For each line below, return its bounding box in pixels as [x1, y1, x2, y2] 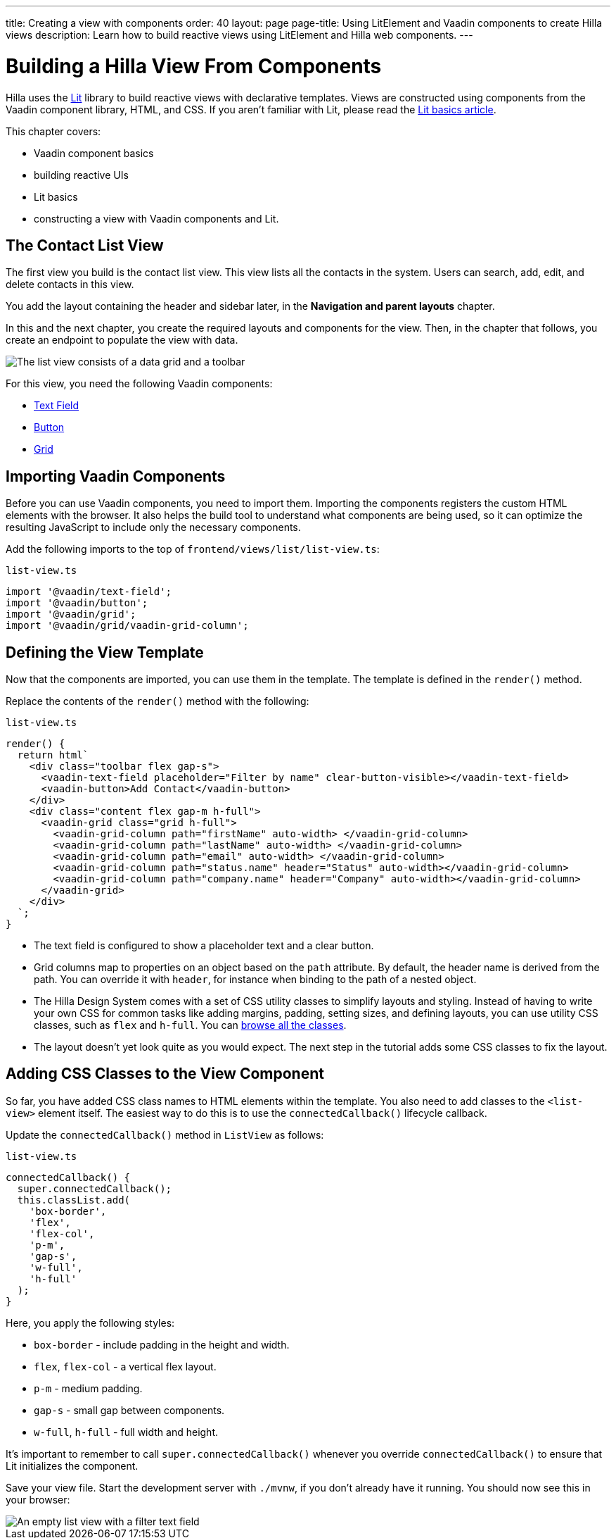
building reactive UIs [34, 168, 129, 181]
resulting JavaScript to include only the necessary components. [6, 521, 301, 534]
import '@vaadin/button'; [6, 597, 148, 609]
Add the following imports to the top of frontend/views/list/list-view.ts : [6, 543, 380, 556]
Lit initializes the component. [6, 1459, 139, 1472]
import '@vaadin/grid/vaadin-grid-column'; [6, 620, 249, 632]
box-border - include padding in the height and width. [34, 1338, 290, 1351]
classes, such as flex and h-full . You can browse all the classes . [34, 1019, 347, 1032]
